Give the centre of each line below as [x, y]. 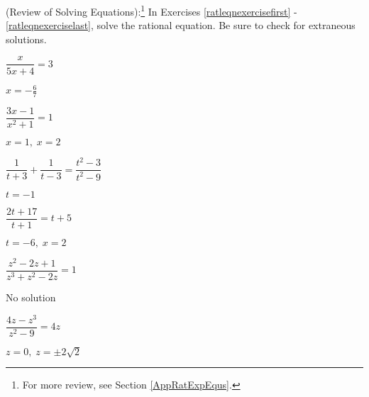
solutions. [26, 39]
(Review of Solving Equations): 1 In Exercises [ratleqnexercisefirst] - [152, 10]
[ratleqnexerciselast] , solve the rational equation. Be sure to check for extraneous [181, 25]
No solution [31, 297]
